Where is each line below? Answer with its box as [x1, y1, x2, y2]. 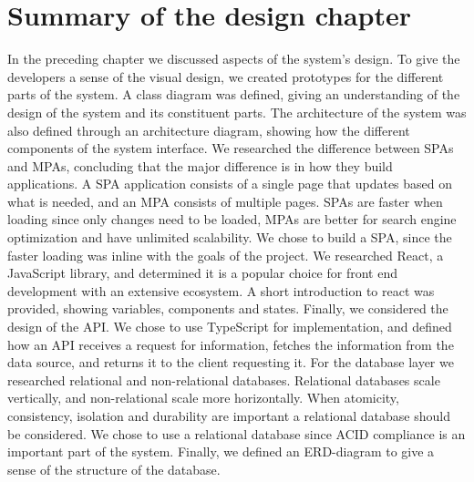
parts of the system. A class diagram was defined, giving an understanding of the [7, 85, 460, 104]
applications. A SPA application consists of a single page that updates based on [7, 174, 453, 193]
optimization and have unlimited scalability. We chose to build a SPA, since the [7, 228, 452, 247]
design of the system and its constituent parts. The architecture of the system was [7, 102, 467, 121]
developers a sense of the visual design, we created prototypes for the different [7, 67, 444, 86]
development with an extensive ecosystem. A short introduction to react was [7, 281, 435, 300]
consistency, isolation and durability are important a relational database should [7, 406, 450, 425]
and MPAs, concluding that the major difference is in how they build [7, 156, 393, 175]
